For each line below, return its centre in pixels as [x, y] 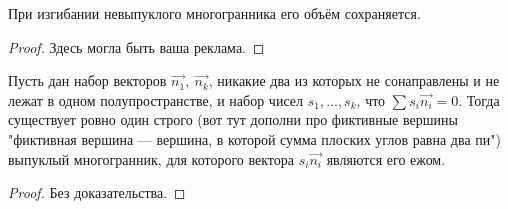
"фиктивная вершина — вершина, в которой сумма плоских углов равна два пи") [254, 138]
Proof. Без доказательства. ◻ [97, 192]
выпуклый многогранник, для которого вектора [151, 158]
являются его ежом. [386, 158]
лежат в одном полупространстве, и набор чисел [155, 99]
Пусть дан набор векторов [87, 80]
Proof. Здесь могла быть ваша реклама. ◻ [136, 46]
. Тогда [479, 99]
